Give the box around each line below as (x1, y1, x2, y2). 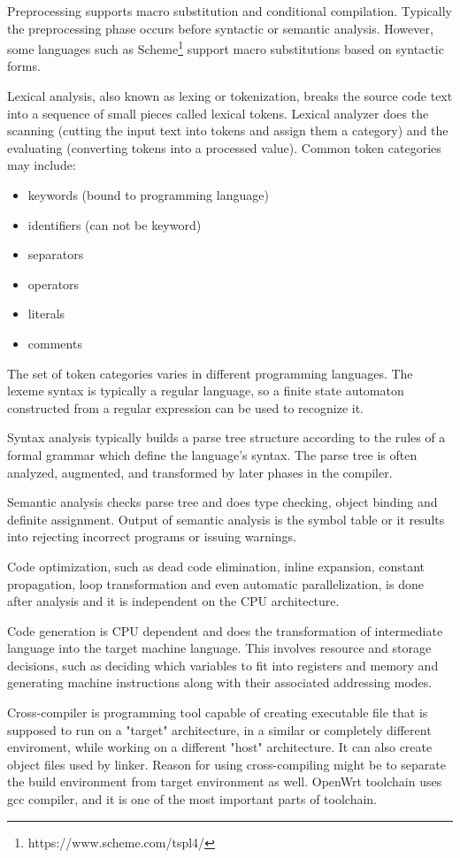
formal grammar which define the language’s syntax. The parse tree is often (7, 445, 418, 463)
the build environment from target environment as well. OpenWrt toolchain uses (7, 772, 442, 791)
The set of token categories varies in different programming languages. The (7, 364, 413, 382)
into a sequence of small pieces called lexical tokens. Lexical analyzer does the (7, 103, 429, 122)
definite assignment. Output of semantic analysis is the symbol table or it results (7, 509, 445, 528)
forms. (7, 57, 41, 75)
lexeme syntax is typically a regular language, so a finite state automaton (7, 381, 404, 400)
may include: (7, 156, 76, 174)
